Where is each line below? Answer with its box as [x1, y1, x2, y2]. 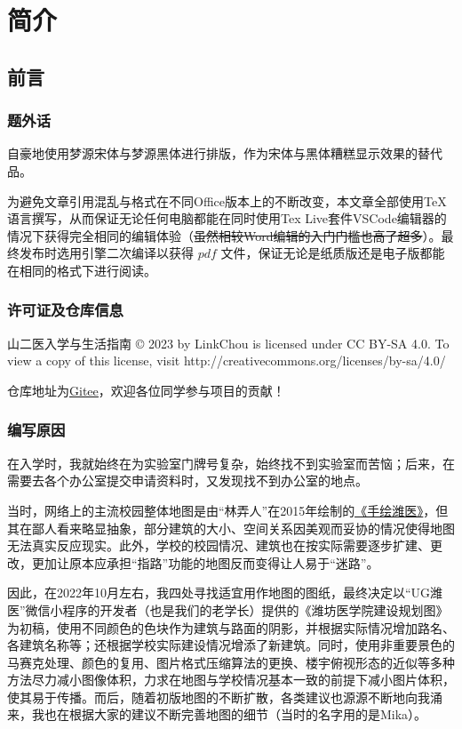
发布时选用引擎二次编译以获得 [19, 244, 194, 262]
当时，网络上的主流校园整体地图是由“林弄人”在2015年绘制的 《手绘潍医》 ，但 [7, 501, 449, 519]
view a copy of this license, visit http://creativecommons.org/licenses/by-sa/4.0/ [7, 351, 446, 370]
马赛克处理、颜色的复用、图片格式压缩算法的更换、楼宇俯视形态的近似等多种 [7, 653, 455, 671]
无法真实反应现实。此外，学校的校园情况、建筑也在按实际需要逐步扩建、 [7, 536, 430, 555]
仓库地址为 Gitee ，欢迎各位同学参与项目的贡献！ [7, 381, 285, 399]
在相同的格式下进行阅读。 [7, 260, 156, 279]
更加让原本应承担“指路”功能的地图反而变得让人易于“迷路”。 [31, 553, 379, 572]
